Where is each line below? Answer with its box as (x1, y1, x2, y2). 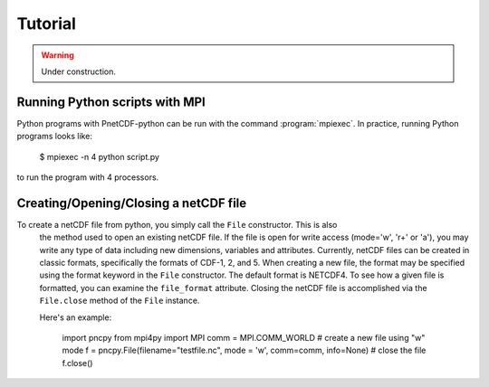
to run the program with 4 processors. (16, 172, 159, 183)
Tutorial (16, 14, 77, 33)
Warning (41, 50, 74, 61)
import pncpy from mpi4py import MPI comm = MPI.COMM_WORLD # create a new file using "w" (62, 333, 426, 344)
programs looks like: (16, 131, 92, 142)
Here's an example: (39, 312, 112, 323)
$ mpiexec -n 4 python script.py (39, 151, 160, 162)
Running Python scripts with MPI (16, 94, 206, 109)
